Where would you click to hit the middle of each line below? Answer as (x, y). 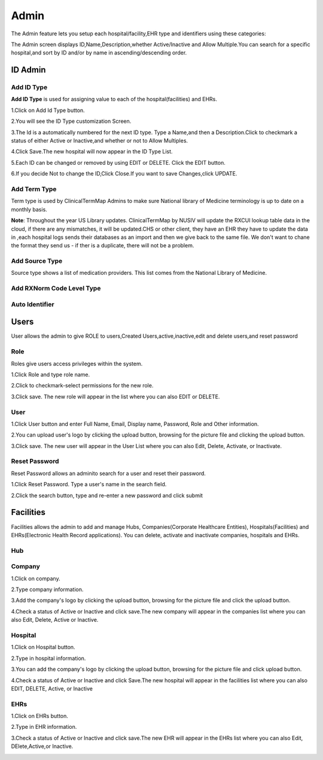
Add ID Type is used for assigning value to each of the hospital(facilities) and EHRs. (114, 99)
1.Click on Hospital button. (43, 647)
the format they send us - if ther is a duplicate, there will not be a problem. (103, 246)
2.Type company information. (47, 589)
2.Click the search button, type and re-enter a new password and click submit (107, 495)
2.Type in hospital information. (48, 658)
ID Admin (28, 70)
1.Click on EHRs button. (40, 716)
